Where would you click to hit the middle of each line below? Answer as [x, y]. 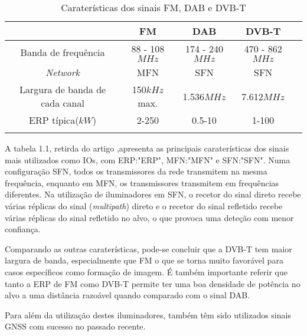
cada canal [63, 103]
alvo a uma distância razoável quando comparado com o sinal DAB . [128, 295]
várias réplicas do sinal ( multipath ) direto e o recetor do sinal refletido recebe [144, 205]
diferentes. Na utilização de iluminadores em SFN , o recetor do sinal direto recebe [153, 194]
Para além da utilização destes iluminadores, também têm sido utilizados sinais [148, 314]
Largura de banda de [63, 89]
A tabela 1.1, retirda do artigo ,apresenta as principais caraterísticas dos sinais [147, 148]
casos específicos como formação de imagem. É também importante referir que [146, 271]
